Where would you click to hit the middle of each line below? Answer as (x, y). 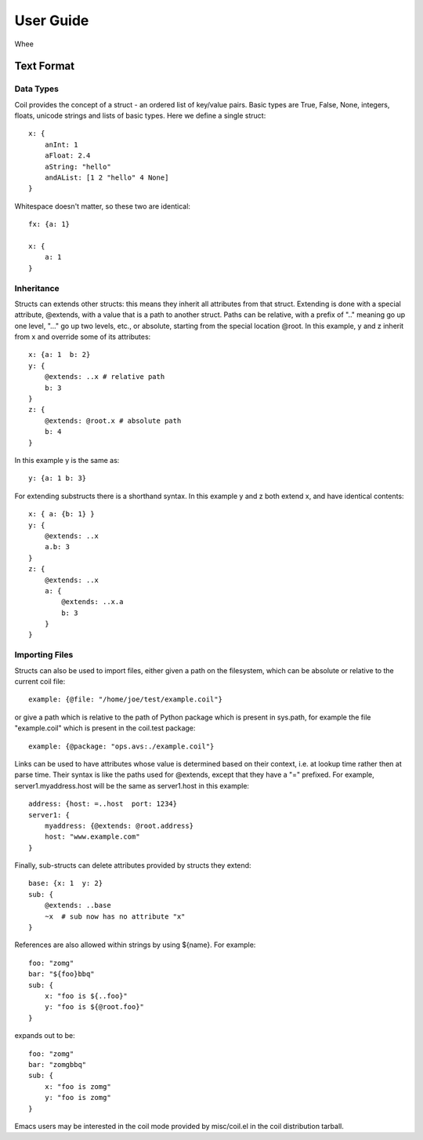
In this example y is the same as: (67, 460)
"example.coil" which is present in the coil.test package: (105, 728)
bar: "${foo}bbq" (61, 974)
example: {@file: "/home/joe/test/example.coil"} (126, 699)
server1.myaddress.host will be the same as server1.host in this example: (132, 785)
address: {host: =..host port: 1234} (103, 804)
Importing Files (44, 655)
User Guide (52, 20)
